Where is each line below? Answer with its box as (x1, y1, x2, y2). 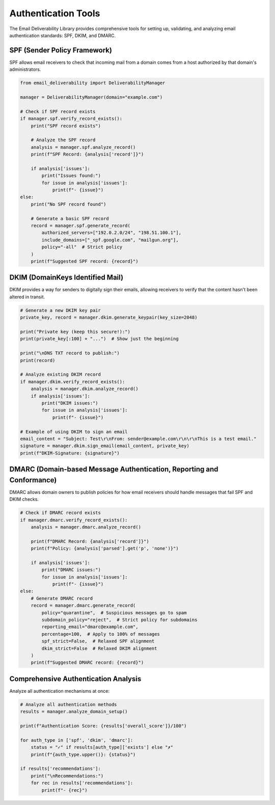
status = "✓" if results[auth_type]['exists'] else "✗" (31, 744, 174, 750)
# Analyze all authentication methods (20, 702, 117, 707)
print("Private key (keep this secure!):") (20, 329, 131, 335)
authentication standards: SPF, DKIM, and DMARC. (9, 32, 116, 38)
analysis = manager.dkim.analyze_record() (31, 386, 139, 392)
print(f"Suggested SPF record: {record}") (31, 258, 139, 264)
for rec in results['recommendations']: (31, 780, 133, 786)
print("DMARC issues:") (41, 567, 101, 573)
